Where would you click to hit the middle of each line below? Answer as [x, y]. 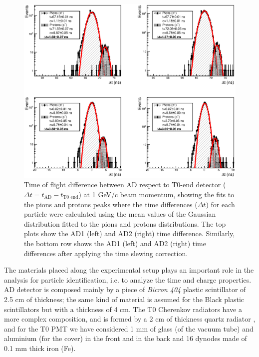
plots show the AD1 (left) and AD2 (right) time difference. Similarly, [129, 233]
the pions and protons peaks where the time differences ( [111, 204]
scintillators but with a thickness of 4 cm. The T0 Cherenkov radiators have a [123, 309]
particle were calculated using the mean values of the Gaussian [120, 214]
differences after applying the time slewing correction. [106, 253]
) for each [220, 204]
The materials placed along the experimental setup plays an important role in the [129, 270]
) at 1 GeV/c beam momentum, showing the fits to [156, 194]
